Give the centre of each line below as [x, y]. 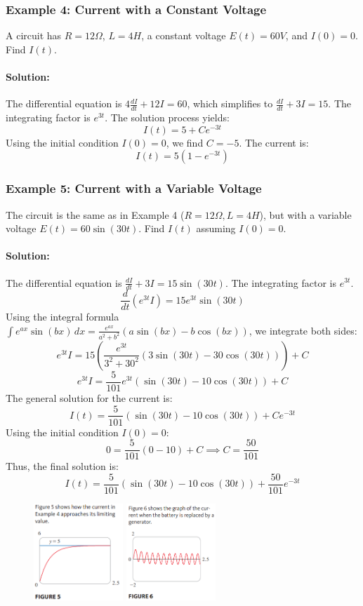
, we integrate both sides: [303, 330]
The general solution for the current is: [89, 397]
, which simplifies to [230, 103]
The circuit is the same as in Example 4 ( [95, 214]
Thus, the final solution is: [62, 466]
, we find [185, 142]
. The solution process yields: [167, 117]
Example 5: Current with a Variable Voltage [134, 188]
